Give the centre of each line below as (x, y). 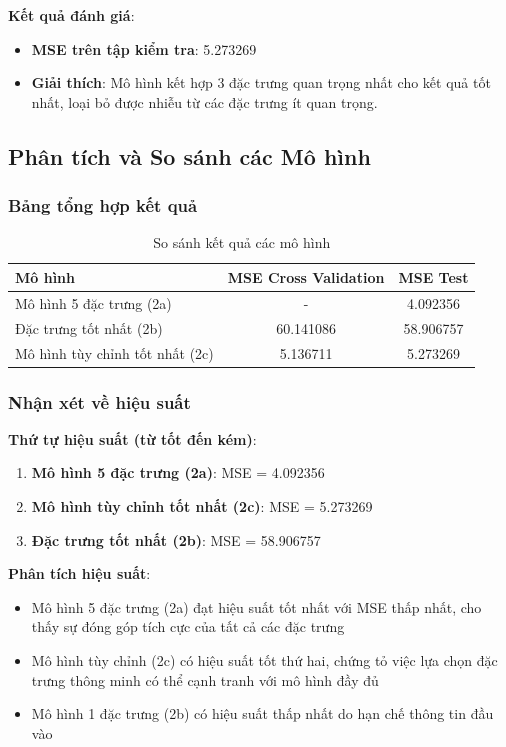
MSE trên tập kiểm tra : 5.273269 (144, 48)
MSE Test (433, 276)
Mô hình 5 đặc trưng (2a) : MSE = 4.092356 (178, 472)
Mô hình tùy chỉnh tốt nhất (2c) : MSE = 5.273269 (202, 506)
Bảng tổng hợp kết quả (103, 205)
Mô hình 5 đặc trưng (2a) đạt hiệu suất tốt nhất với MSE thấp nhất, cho (256, 606)
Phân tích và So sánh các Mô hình (189, 155)
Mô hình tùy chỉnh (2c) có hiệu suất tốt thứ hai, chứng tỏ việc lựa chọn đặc (264, 659)
